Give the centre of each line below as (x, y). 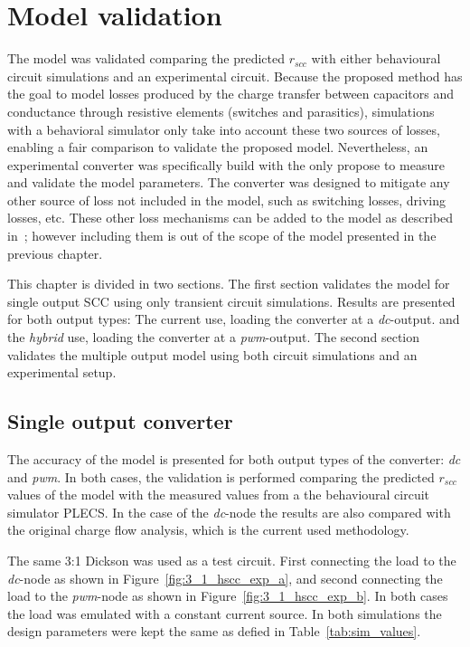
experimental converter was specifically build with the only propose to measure (226, 164)
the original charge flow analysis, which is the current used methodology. (208, 530)
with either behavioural (376, 58)
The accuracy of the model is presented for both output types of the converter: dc (234, 459)
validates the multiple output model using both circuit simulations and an (212, 354)
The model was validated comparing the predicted (146, 58)
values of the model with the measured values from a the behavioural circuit (219, 495)
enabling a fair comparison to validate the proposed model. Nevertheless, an (218, 147)
